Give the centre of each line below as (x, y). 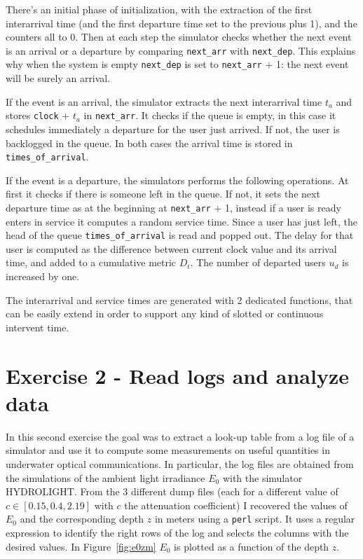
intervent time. (37, 327)
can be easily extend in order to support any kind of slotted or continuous (165, 313)
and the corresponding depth (82, 519)
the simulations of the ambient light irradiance (105, 477)
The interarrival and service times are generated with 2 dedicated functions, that (179, 299)
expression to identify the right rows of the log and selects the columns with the (177, 532)
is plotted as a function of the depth (252, 546)
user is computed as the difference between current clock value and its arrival (171, 248)
